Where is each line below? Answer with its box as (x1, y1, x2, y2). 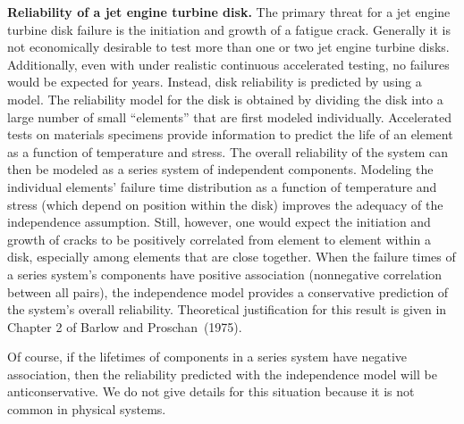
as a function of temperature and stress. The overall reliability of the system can (7, 142, 448, 161)
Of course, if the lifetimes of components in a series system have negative (7, 347, 407, 366)
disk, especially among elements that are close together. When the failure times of (7, 247, 456, 266)
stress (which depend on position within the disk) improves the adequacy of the (7, 195, 443, 213)
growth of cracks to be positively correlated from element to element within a (7, 229, 431, 248)
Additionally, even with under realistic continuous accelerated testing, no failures (7, 54, 450, 73)
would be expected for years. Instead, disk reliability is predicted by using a (7, 72, 422, 91)
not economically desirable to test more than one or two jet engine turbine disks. (7, 37, 450, 56)
